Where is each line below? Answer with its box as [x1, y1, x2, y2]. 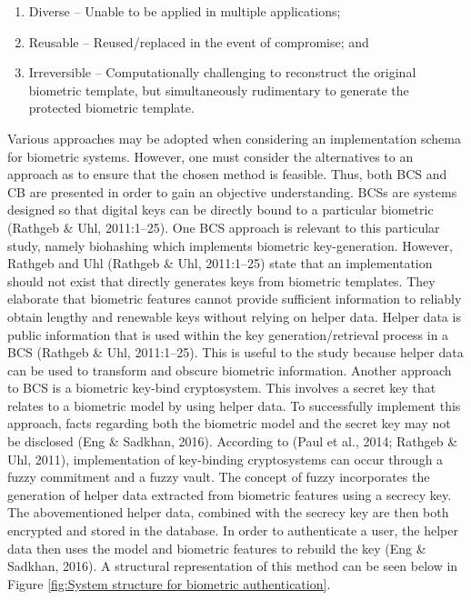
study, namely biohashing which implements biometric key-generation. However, [7, 235, 453, 255]
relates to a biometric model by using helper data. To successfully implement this [7, 395, 461, 415]
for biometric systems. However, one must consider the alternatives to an [7, 146, 414, 165]
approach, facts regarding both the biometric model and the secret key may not [7, 414, 451, 433]
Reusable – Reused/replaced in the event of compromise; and [28, 32, 369, 51]
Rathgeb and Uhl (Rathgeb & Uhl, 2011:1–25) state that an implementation [7, 254, 433, 273]
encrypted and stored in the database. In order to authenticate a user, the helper [7, 521, 458, 540]
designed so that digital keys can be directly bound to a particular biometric [7, 200, 434, 219]
